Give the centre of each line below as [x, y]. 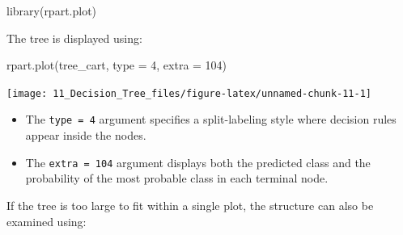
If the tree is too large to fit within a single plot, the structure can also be [190, 205]
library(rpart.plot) [52, 10]
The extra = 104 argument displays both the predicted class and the [198, 162]
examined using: [47, 221]
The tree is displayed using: [74, 38]
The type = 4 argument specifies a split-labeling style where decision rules [211, 119]
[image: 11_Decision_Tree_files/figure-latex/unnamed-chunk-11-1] [189, 93]
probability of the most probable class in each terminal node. [177, 178]
